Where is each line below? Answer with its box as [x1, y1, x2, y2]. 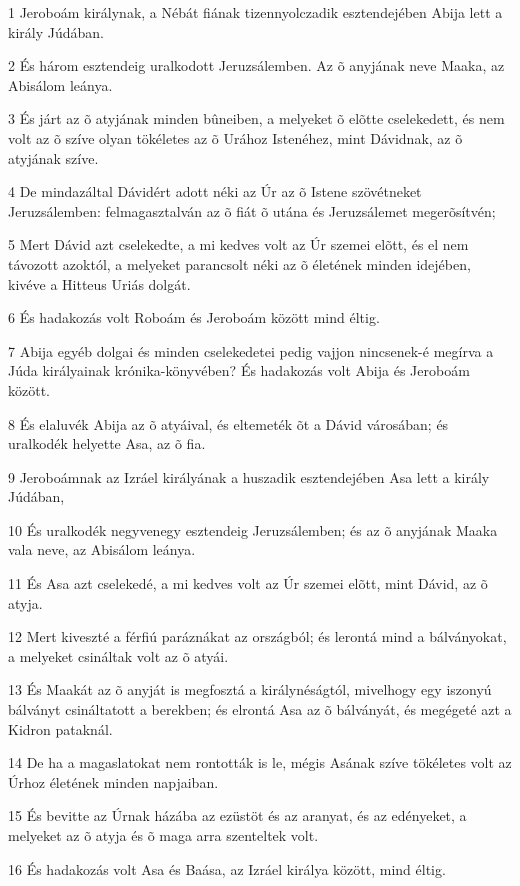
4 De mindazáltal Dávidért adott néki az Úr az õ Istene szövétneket [8, 181, 422, 202]
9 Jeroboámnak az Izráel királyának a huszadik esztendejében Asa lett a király [8, 466, 490, 487]
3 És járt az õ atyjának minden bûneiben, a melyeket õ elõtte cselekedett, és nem [8, 108, 505, 129]
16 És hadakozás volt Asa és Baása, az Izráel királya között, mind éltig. [8, 858, 446, 879]
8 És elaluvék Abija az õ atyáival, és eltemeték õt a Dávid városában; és [8, 413, 449, 434]
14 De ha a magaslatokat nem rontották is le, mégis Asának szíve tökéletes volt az [8, 752, 512, 773]
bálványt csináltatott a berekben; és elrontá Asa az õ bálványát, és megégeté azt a [8, 699, 512, 720]
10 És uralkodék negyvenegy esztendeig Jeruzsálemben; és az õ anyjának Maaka [8, 519, 498, 540]
